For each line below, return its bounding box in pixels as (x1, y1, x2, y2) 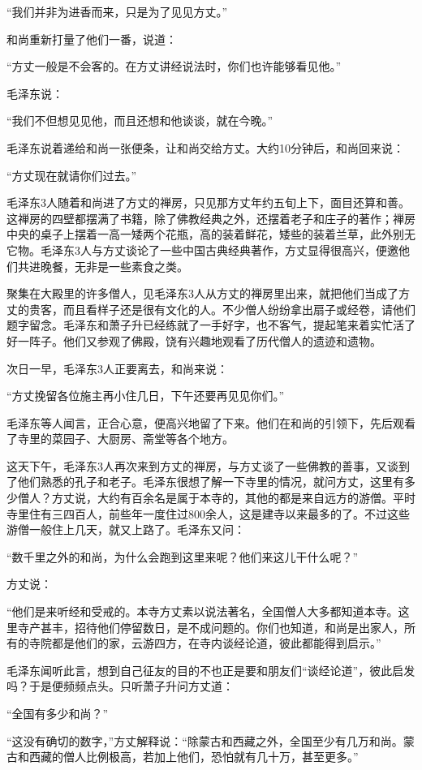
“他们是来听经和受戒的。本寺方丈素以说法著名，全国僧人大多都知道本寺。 (6, 603, 398, 620)
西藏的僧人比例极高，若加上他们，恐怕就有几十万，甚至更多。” (28, 748, 359, 765)
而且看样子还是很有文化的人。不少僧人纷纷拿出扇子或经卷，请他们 (62, 300, 416, 317)
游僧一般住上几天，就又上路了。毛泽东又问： (6, 521, 245, 538)
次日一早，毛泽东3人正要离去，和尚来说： (6, 359, 228, 376)
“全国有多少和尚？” (6, 705, 109, 721)
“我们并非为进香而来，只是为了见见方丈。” (6, 3, 228, 19)
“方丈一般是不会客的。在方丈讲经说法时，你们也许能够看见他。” (6, 58, 342, 75)
